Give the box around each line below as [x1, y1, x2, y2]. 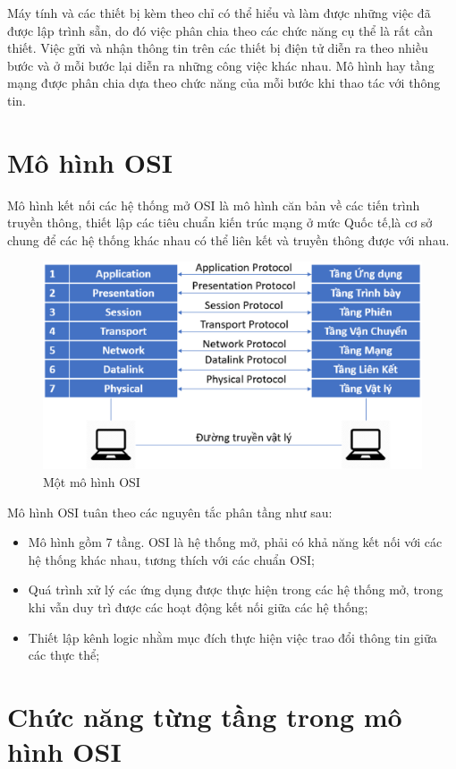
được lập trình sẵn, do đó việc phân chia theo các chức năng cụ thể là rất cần [7, 21, 434, 39]
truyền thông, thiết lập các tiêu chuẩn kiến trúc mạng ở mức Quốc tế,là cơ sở [7, 213, 433, 232]
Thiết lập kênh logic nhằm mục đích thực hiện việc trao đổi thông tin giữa [28, 628, 437, 646]
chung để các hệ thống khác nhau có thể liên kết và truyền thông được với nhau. [7, 230, 450, 249]
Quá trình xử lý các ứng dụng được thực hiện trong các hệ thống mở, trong [28, 580, 443, 599]
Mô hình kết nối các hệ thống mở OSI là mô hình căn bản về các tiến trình [7, 195, 420, 214]
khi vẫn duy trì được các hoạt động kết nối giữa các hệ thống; [28, 597, 368, 616]
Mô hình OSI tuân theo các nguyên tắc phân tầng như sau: [7, 502, 333, 521]
